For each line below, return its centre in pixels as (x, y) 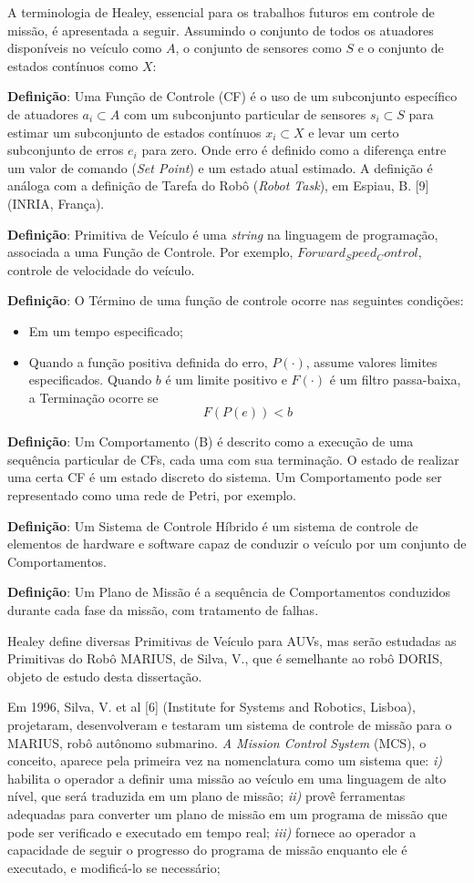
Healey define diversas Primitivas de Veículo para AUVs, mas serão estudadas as (232, 640)
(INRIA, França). (56, 203)
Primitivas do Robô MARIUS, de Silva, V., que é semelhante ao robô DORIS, (225, 658)
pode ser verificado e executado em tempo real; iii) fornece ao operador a (212, 832)
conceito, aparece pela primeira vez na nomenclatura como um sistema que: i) (225, 760)
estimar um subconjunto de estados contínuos (134, 132)
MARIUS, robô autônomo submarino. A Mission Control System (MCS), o (217, 742)
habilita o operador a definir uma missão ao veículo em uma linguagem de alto (227, 778)
